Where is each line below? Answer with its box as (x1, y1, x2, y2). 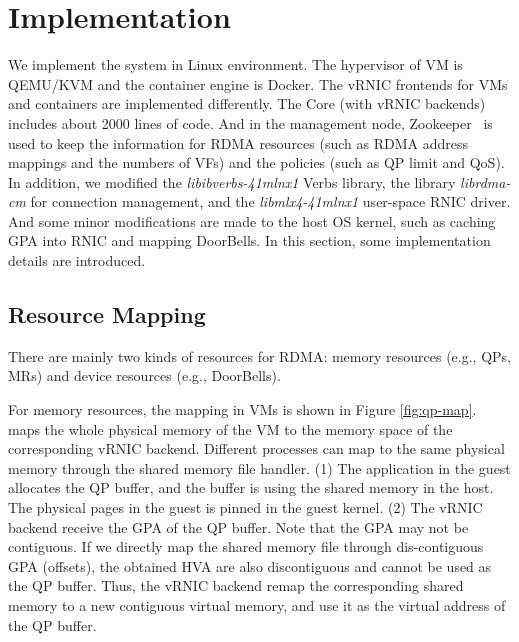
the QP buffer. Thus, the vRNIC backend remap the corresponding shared (8, 575, 464, 596)
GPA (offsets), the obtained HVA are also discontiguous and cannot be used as (8, 555, 492, 576)
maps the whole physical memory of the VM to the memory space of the (8, 418, 453, 439)
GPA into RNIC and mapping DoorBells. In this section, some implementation (8, 230, 491, 251)
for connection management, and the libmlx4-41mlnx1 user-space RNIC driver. (30, 191, 511, 212)
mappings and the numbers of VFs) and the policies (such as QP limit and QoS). (8, 152, 505, 173)
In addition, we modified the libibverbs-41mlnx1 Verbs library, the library (8, 171, 456, 192)
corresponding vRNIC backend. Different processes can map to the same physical (8, 438, 505, 459)
